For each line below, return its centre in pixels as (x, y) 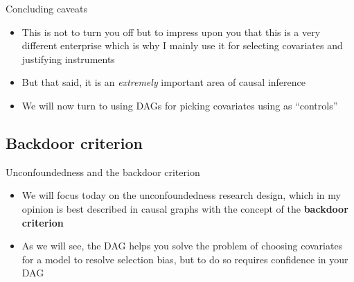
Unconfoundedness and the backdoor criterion (103, 171)
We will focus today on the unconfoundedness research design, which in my (181, 195)
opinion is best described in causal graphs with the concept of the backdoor (185, 208)
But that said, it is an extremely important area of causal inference (164, 82)
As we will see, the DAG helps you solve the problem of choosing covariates (182, 246)
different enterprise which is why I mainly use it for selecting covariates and (182, 45)
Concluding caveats (46, 8)
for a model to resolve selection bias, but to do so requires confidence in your (185, 259)
